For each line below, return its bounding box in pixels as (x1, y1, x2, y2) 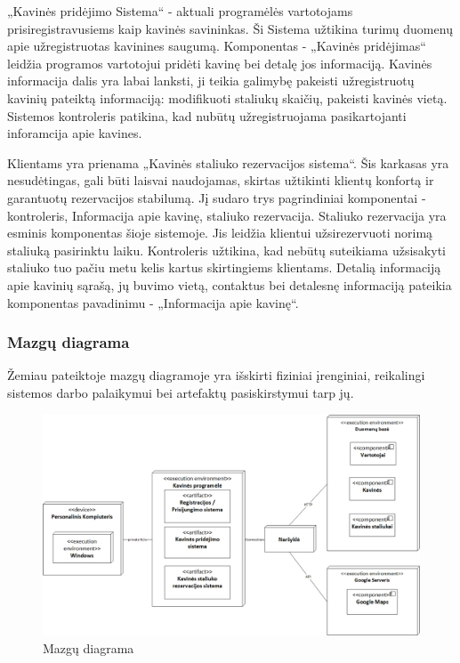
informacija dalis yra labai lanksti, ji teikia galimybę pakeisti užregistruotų (7, 71, 415, 90)
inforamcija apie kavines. (7, 124, 142, 142)
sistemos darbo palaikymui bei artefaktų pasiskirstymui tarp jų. (7, 383, 354, 401)
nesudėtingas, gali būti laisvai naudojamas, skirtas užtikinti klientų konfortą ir (7, 171, 434, 190)
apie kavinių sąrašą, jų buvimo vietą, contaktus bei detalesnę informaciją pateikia (7, 275, 452, 294)
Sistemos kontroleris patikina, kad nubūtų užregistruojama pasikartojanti (7, 106, 407, 125)
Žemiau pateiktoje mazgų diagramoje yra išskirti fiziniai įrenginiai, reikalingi (7, 366, 425, 384)
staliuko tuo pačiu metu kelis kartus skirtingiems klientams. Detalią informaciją (7, 258, 441, 277)
